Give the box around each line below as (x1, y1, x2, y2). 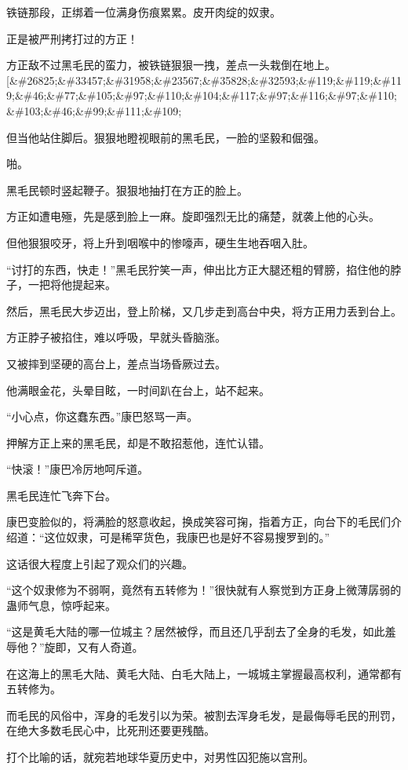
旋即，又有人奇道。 (44, 639, 144, 655)
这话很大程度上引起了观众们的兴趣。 (6, 555, 193, 571)
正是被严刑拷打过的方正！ (6, 30, 138, 46)
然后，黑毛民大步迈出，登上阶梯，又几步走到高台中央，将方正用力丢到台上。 (6, 302, 402, 319)
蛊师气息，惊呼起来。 (6, 597, 116, 613)
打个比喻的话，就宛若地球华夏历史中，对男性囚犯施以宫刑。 (6, 749, 314, 765)
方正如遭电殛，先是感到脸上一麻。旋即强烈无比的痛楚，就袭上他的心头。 (6, 208, 380, 224)
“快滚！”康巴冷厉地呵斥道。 (6, 461, 149, 477)
